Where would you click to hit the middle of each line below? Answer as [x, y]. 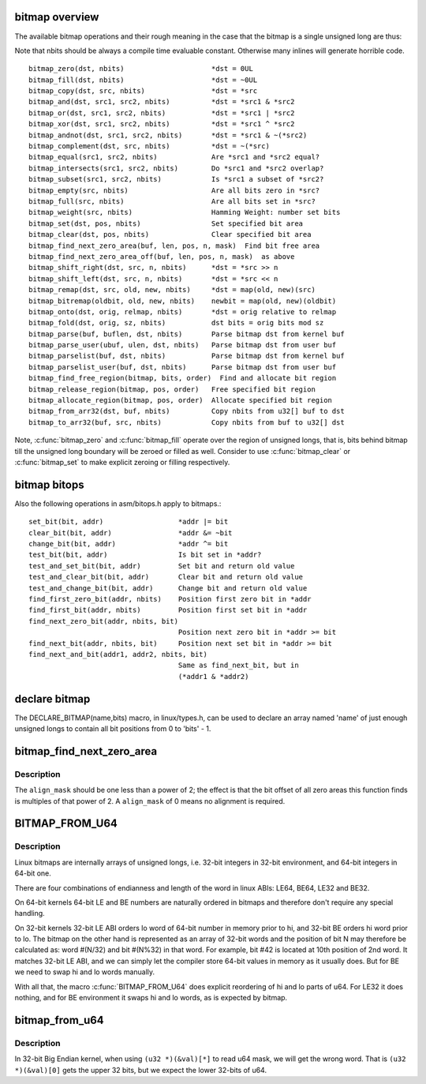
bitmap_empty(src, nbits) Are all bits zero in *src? [174, 190]
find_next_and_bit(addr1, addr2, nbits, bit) [118, 654]
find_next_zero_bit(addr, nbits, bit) [104, 621]
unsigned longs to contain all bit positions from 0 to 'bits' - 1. [113, 729]
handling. [30, 913]
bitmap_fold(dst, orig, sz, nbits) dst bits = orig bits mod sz [176, 323]
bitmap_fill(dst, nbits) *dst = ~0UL [143, 80]
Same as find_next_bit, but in [238, 666]
